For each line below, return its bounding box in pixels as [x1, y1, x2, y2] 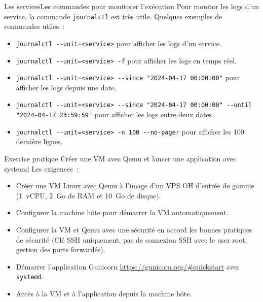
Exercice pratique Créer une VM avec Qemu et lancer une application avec [4, 153, 237, 163]
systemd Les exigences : [4, 163, 79, 174]
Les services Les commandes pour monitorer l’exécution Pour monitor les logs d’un [4, 1, 259, 11]
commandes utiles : [4, 21, 65, 31]
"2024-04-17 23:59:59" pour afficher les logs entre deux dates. [16, 109, 214, 120]
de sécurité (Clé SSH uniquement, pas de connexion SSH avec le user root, [16, 234, 247, 245]
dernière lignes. [16, 136, 63, 147]
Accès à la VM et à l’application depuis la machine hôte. [16, 288, 192, 298]
